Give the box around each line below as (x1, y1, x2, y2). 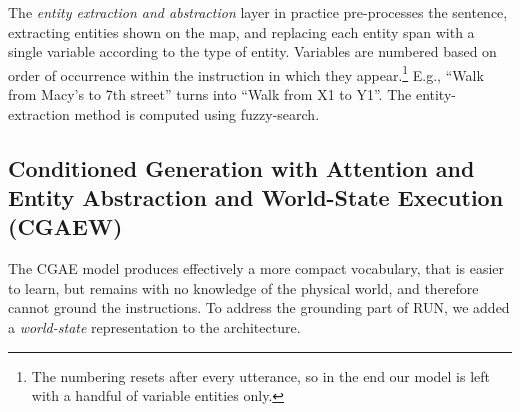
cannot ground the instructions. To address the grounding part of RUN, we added (8, 297, 510, 318)
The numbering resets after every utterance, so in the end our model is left (31, 365, 491, 386)
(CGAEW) (8, 211, 123, 242)
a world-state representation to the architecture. (8, 316, 301, 337)
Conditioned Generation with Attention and (8, 152, 475, 183)
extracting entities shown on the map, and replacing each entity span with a (8, 21, 475, 42)
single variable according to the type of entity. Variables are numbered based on (8, 41, 497, 62)
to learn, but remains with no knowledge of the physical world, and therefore (8, 277, 479, 298)
